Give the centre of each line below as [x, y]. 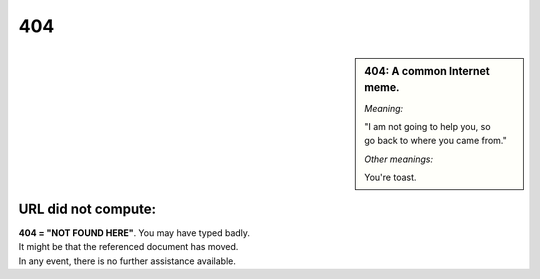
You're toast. [390, 177]
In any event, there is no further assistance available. [127, 261]
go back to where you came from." [435, 141]
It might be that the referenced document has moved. [128, 247]
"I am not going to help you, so [427, 127]
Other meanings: [399, 159]
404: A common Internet [427, 71]
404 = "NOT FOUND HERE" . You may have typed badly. [134, 232]
